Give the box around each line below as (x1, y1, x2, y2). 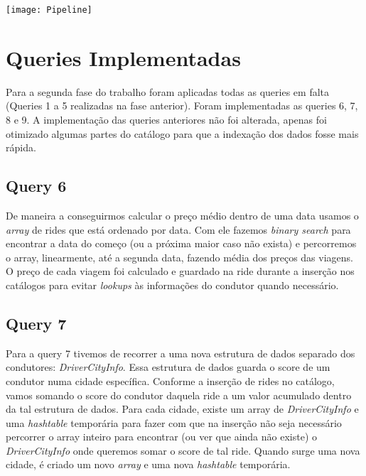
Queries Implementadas (6, 43, 241, 72)
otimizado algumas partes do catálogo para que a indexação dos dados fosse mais (6, 126, 359, 141)
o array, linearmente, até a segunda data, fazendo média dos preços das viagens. (6, 249, 353, 264)
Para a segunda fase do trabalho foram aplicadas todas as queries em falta (6, 84, 330, 99)
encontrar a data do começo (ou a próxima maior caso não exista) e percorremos (6, 236, 357, 251)
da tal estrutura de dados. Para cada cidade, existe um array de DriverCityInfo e (6, 401, 359, 416)
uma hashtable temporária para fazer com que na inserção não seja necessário (6, 415, 342, 430)
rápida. (6, 140, 36, 155)
